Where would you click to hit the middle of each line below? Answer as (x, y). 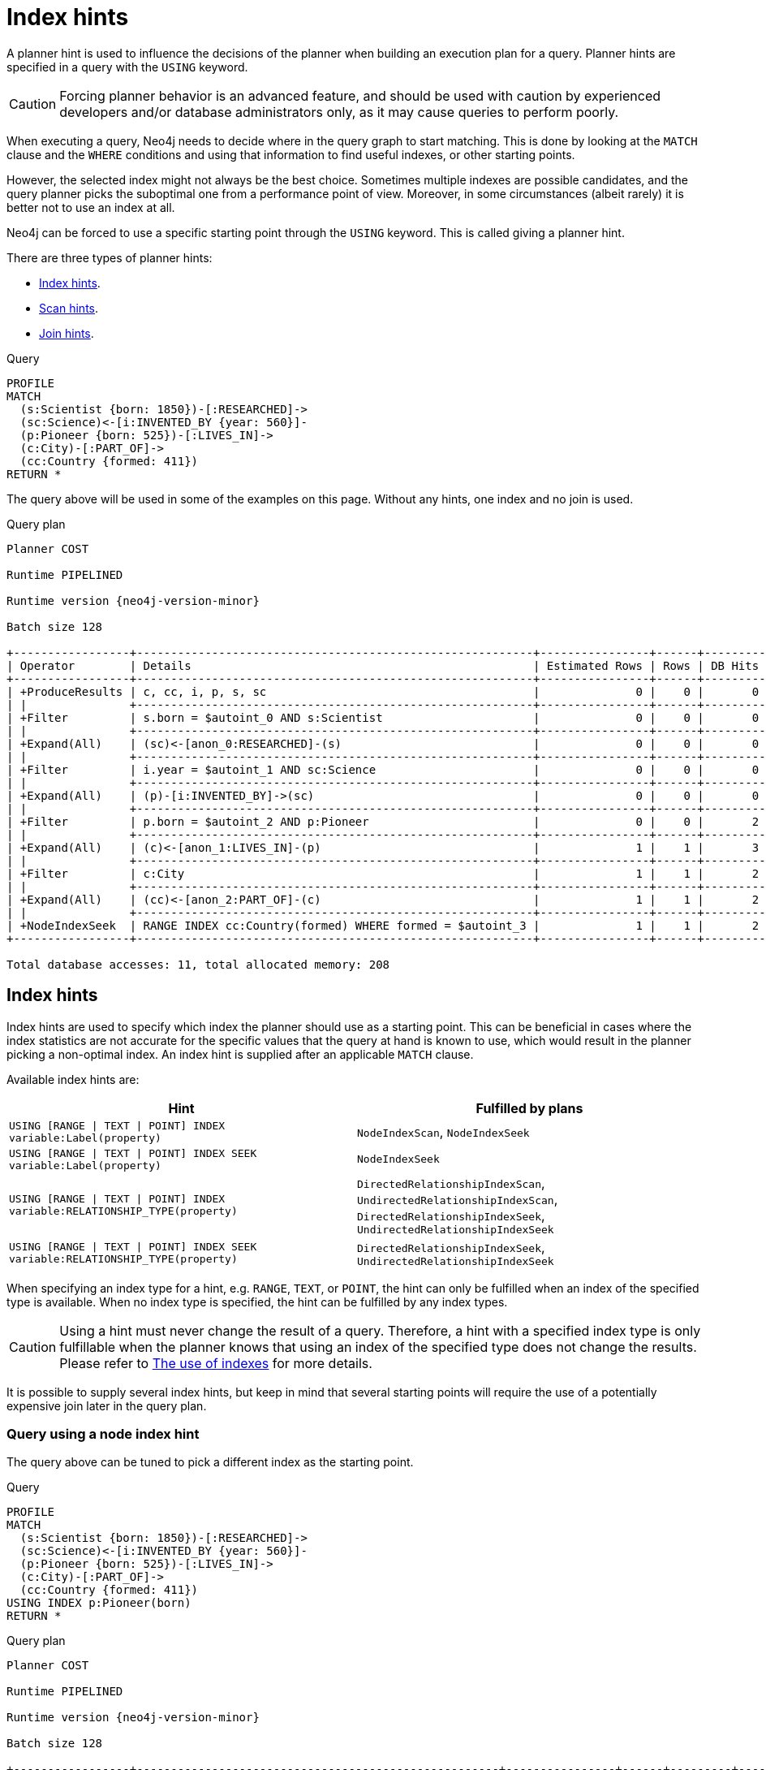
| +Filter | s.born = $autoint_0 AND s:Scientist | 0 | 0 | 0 (383, 717)
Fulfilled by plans (529, 1108)
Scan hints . (69, 308)
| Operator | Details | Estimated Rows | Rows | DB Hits (383, 665)
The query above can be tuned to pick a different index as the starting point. (210, 1462)
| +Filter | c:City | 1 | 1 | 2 (383, 873)
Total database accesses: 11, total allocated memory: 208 (198, 964)
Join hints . (67, 333)
